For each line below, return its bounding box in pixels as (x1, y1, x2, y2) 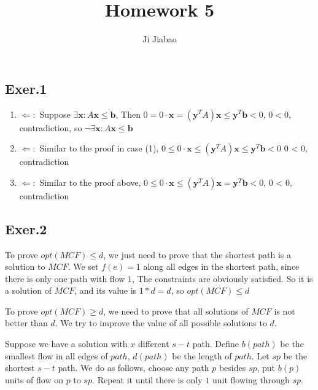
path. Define (192, 337, 239, 350)
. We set (68, 260, 99, 273)
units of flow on (5, 373, 63, 386)
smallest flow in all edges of (5, 349, 108, 362)
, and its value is (74, 284, 137, 297)
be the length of (172, 349, 232, 362)
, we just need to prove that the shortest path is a (103, 248, 291, 261)
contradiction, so (19, 121, 82, 134)
